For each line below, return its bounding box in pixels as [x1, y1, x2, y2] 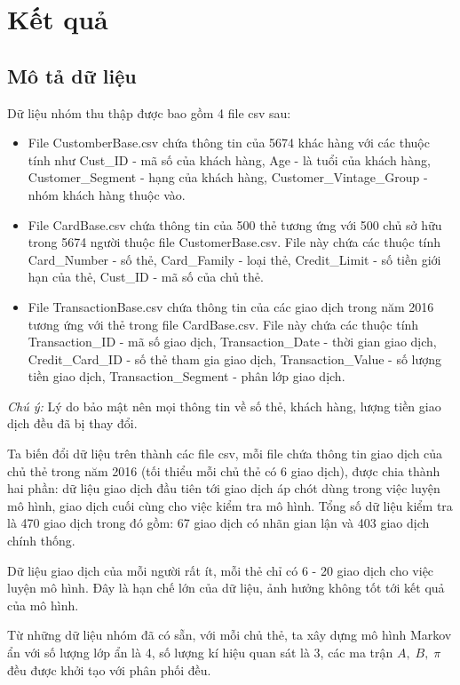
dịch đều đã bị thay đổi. [7, 414, 138, 433]
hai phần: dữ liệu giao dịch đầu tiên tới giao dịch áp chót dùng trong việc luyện [7, 479, 440, 498]
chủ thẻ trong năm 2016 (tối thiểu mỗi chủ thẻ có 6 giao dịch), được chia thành [7, 461, 440, 480]
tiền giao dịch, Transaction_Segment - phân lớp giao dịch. [28, 367, 345, 386]
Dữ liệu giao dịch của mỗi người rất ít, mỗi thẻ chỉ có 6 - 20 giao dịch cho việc [7, 561, 434, 579]
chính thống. [7, 531, 75, 550]
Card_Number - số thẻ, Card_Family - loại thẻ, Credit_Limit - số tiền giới [28, 250, 441, 268]
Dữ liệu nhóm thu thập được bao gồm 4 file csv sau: [7, 103, 291, 122]
